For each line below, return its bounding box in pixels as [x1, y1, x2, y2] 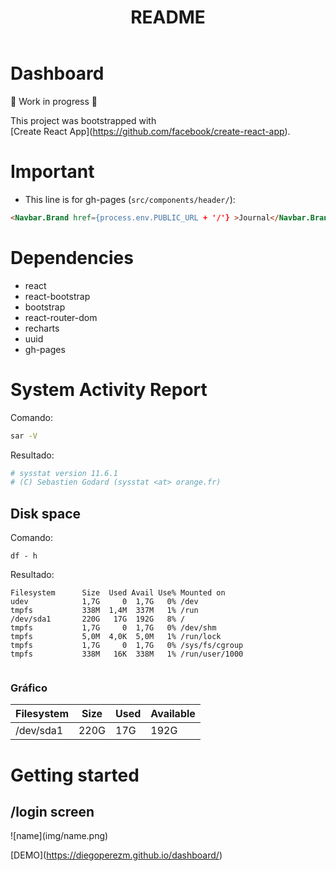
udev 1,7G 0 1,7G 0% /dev [10, 597, 199, 607]
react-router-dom [24, 311, 98, 323]
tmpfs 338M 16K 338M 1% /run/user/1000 [10, 649, 244, 660]
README [130, 6, 206, 29]
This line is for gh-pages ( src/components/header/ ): [24, 193, 236, 205]
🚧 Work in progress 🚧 [10, 95, 98, 107]
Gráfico [10, 681, 48, 695]
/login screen [10, 803, 95, 820]
